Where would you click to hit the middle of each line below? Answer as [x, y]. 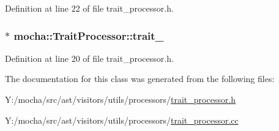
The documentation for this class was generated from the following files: [140, 79]
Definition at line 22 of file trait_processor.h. [89, 8]
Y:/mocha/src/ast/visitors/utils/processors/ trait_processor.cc [122, 120]
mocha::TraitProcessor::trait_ [89, 35]
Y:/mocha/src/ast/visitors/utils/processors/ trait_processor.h [121, 99]
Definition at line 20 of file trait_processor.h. [89, 58]
